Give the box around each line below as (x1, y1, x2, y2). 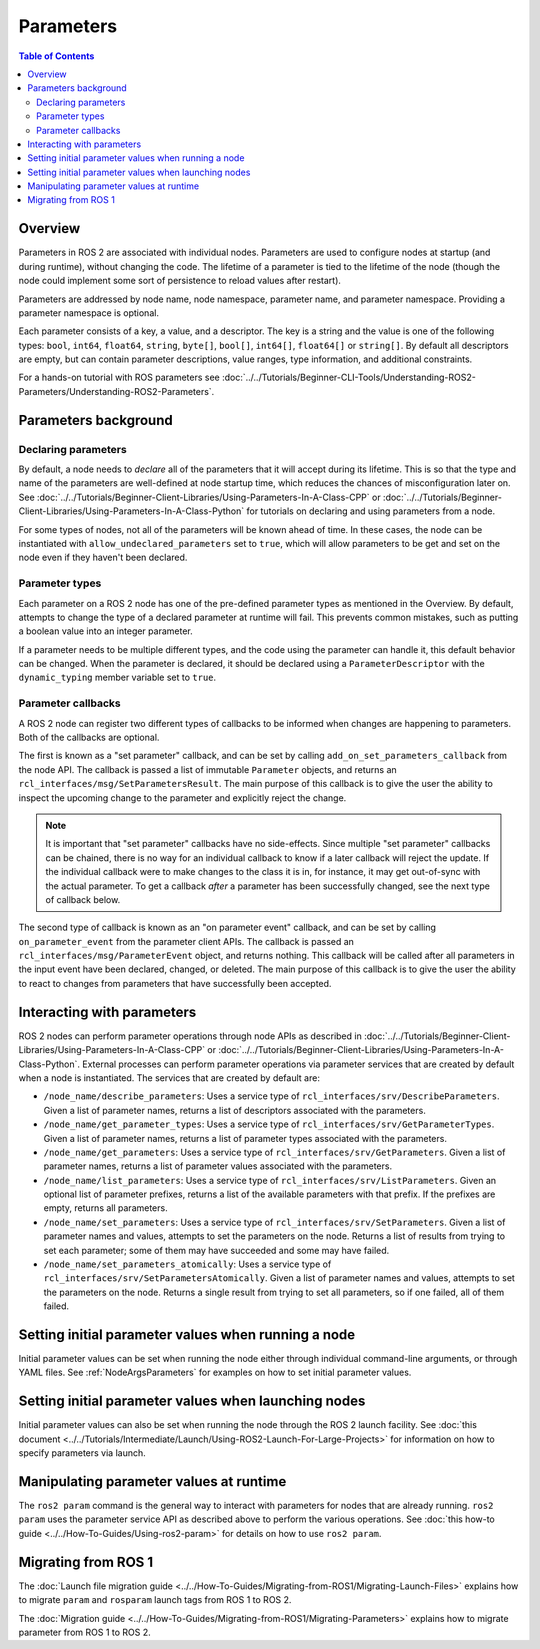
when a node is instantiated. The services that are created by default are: (18, 1071, 320, 1084)
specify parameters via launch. (18, 1447, 146, 1459)
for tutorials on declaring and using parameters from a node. (246, 505, 495, 517)
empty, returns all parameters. (43, 1202, 169, 1214)
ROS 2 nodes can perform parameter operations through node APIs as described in (18, 1030, 362, 1042)
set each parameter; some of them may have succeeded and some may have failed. (43, 1244, 390, 1256)
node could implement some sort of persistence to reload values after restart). (18, 275, 342, 287)
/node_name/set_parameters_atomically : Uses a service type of (43, 1258, 332, 1270)
